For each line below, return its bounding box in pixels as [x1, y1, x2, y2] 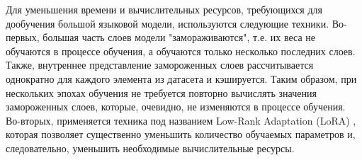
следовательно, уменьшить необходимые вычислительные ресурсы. [6, 140, 295, 155]
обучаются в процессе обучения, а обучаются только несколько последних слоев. [6, 43, 356, 58]
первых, [6, 30, 40, 45]
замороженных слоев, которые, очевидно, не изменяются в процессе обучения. [6, 99, 346, 114]
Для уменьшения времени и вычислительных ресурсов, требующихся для [6, 2, 322, 16]
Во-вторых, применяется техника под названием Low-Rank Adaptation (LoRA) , [6, 113, 356, 127]
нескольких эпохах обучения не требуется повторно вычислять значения [6, 85, 317, 100]
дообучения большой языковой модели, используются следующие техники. [6, 16, 329, 30]
